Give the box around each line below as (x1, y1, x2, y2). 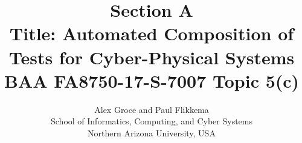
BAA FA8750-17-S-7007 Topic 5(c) (4, 68, 300, 93)
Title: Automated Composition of (9, 21, 294, 46)
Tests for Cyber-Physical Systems (8, 44, 295, 69)
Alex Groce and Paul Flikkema (94, 103, 209, 115)
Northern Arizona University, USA (88, 126, 216, 139)
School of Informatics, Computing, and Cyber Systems (51, 115, 252, 127)
